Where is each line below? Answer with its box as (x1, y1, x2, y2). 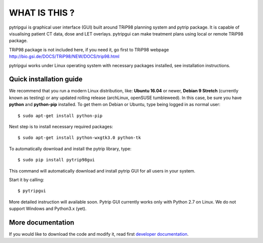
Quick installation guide (9, 75, 83, 84)
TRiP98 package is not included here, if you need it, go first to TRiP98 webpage (9, 47, 169, 52)
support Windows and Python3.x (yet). (9, 206, 87, 211)
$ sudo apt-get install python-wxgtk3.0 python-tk (18, 135, 141, 140)
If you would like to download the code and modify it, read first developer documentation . (9, 231, 189, 237)
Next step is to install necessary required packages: (9, 123, 113, 129)
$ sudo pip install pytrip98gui (18, 157, 95, 163)
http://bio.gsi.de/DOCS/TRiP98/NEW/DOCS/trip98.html (9, 53, 119, 59)
